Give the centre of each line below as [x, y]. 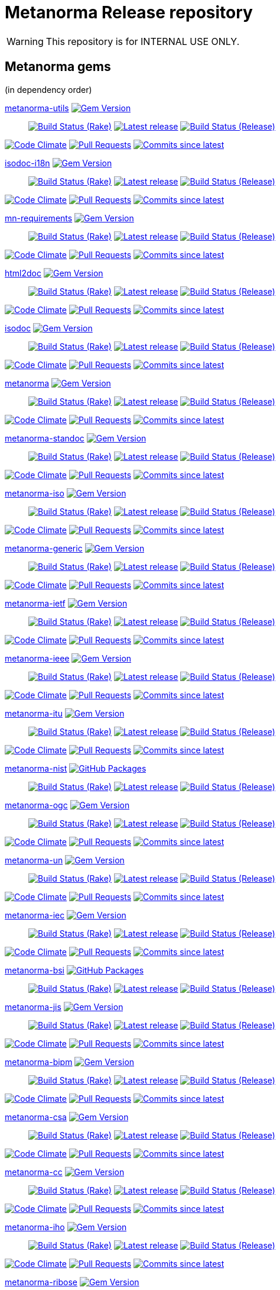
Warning [25, 41]
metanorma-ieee [37, 658]
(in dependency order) [48, 89]
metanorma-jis [33, 1007]
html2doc [23, 273]
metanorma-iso [35, 493]
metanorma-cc [34, 1172]
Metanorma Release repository [129, 12]
